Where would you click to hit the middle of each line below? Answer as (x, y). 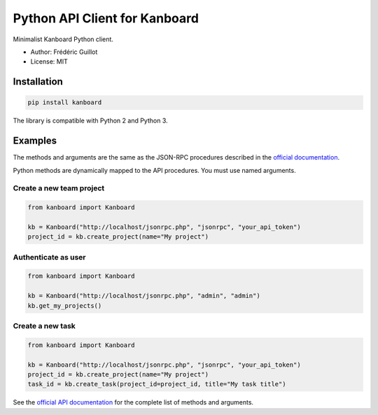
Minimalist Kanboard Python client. (63, 39)
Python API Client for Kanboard (106, 18)
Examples (35, 141)
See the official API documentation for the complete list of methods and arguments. (133, 402)
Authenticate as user (49, 257)
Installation (38, 82)
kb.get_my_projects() (65, 305)
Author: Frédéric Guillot (64, 52)
